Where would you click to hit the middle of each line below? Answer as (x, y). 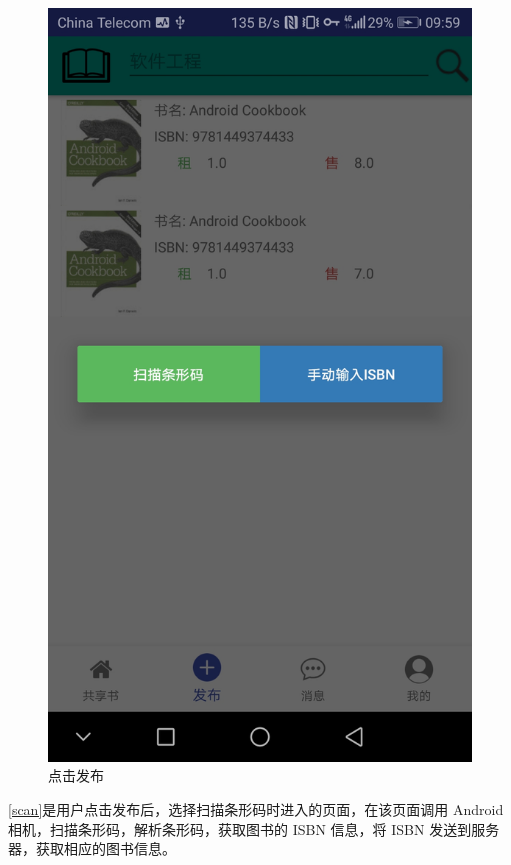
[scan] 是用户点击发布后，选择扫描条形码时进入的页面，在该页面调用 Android (256, 808)
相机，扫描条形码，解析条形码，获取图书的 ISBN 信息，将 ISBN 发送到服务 (254, 828)
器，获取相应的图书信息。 (92, 848)
